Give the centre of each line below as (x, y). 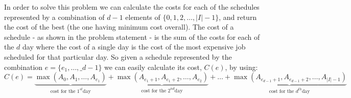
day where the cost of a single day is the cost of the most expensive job (134, 47)
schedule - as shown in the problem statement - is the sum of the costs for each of (132, 36)
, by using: (241, 67)
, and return (238, 17)
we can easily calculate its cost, (153, 67)
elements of (143, 17)
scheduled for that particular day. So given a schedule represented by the (118, 56)
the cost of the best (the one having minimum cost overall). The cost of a (119, 27)
